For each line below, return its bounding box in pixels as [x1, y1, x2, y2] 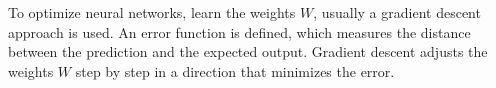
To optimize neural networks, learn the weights [8, 2, 296, 22]
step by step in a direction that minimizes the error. [75, 60, 395, 81]
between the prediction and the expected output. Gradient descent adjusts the [8, 41, 488, 62]
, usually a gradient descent [313, 2, 481, 22]
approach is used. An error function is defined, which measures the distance [8, 21, 471, 42]
